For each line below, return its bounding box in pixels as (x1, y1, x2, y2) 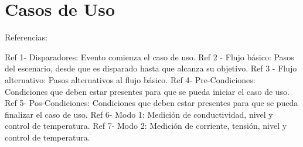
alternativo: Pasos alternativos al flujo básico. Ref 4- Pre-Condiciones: (5, 73, 256, 86)
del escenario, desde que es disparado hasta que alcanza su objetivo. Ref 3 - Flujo (5, 62, 297, 74)
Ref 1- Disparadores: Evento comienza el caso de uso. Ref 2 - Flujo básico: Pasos (5, 50, 294, 63)
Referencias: (5, 31, 48, 43)
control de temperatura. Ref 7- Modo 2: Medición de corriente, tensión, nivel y (5, 119, 287, 132)
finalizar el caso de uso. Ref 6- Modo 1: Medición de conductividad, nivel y (5, 108, 273, 120)
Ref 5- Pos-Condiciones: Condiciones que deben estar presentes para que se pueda (5, 97, 298, 109)
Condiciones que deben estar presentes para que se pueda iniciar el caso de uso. (5, 85, 290, 97)
